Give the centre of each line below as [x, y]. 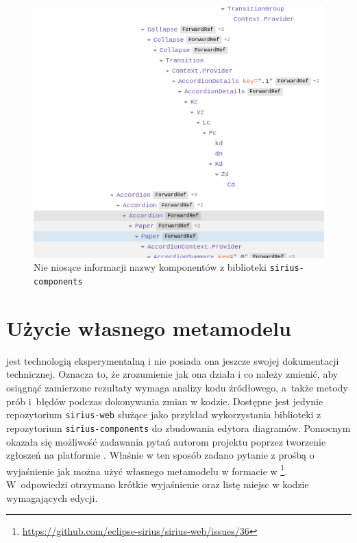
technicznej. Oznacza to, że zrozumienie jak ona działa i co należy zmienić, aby [172, 374]
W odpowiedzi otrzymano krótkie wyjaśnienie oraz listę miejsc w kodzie [158, 484]
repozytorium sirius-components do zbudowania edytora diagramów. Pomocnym [178, 427]
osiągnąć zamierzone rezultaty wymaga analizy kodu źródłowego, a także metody [177, 388]
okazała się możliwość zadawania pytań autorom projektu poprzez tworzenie [166, 441]
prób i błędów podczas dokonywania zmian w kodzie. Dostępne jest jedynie [165, 401]
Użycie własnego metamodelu [149, 327]
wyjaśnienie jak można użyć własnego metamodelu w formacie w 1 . [147, 470]
